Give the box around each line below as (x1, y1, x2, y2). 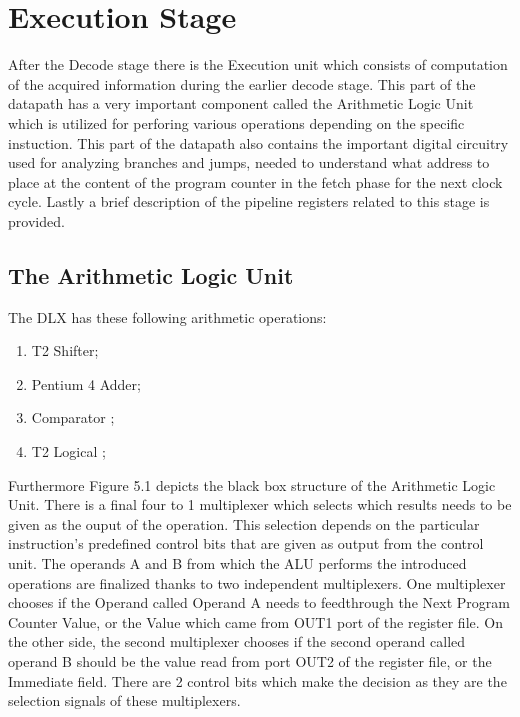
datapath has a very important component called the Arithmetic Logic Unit (8, 93, 474, 114)
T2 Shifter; (31, 340, 99, 361)
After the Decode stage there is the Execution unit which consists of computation (8, 54, 508, 75)
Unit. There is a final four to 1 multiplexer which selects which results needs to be (8, 494, 512, 515)
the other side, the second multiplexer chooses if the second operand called (8, 631, 466, 652)
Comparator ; (31, 407, 115, 428)
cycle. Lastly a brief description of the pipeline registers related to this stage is (8, 191, 490, 212)
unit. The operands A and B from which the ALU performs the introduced (8, 553, 467, 574)
